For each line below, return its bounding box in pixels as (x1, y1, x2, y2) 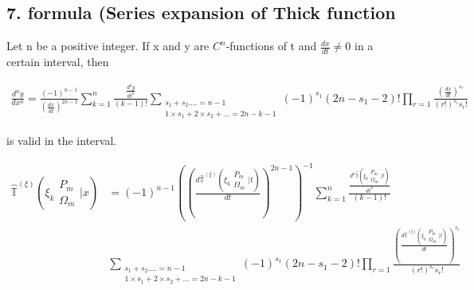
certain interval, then (6, 53, 109, 70)
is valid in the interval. (6, 132, 117, 149)
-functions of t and (225, 37, 317, 54)
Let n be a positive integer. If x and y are (6, 37, 210, 54)
